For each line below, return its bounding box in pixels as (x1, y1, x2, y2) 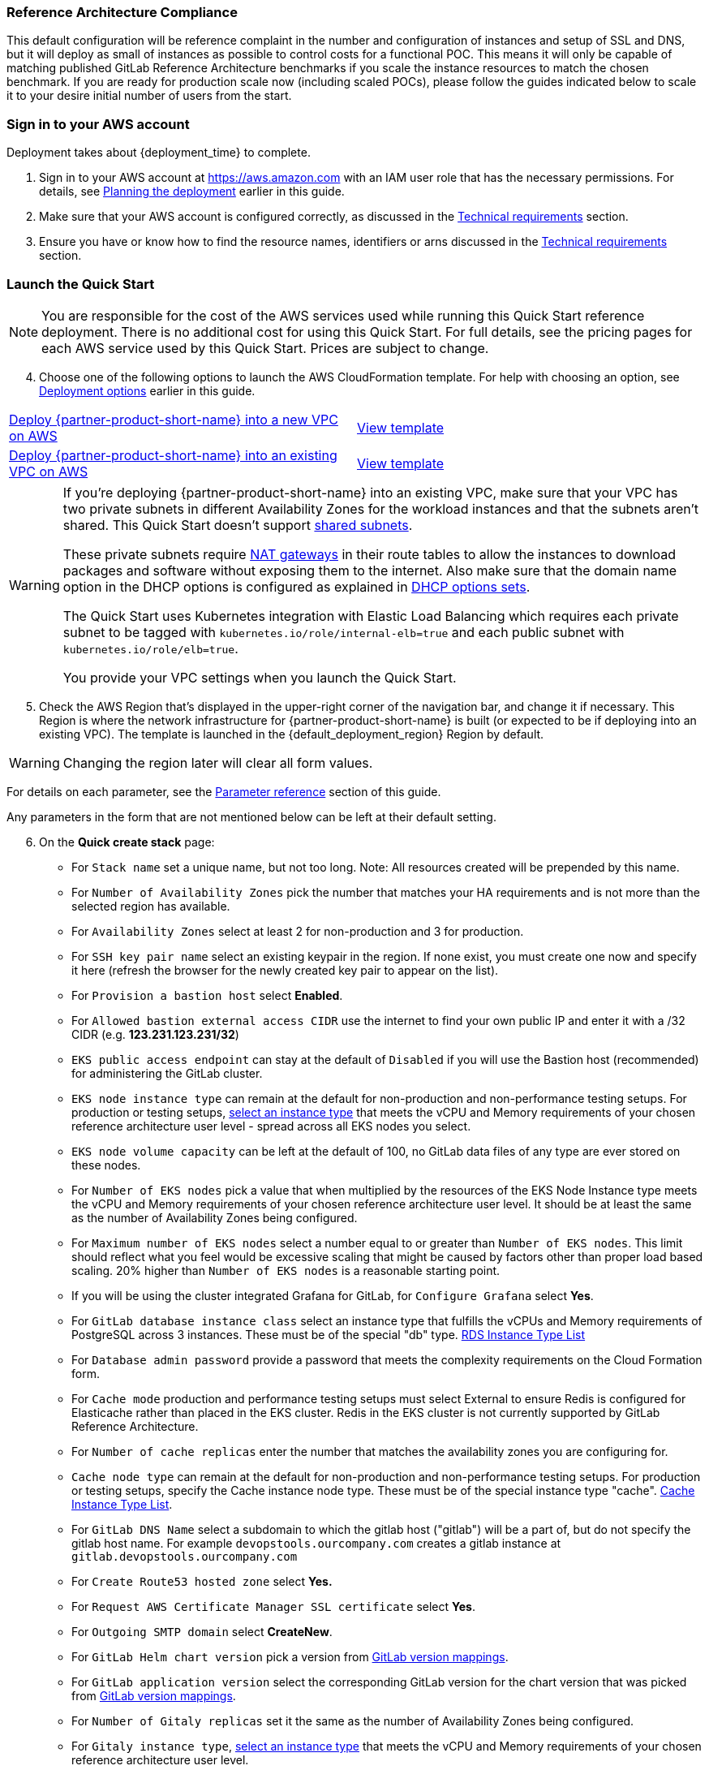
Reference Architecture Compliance (6, 4, 238, 20)
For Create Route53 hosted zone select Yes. (71, 1574, 333, 1588)
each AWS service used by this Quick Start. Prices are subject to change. (41, 339, 489, 356)
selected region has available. (71, 898, 230, 913)
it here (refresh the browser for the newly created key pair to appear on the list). (71, 963, 499, 977)
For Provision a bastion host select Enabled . (71, 988, 343, 1002)
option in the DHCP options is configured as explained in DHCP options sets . (62, 578, 531, 595)
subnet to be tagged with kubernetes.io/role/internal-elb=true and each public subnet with (62, 623, 625, 640)
